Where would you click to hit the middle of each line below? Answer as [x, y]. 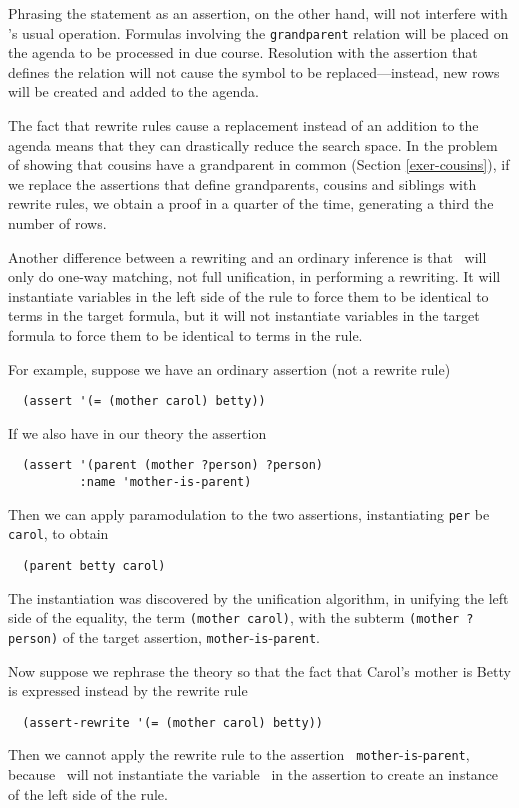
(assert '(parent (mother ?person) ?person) [172, 465]
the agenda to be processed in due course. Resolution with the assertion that [243, 52]
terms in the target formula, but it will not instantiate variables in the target [244, 315]
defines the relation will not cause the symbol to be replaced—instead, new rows [254, 71]
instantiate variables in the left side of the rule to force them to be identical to [248, 295]
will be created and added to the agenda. [133, 91]
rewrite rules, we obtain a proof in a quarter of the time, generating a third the [251, 203]
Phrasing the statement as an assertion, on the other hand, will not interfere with [258, 13]
